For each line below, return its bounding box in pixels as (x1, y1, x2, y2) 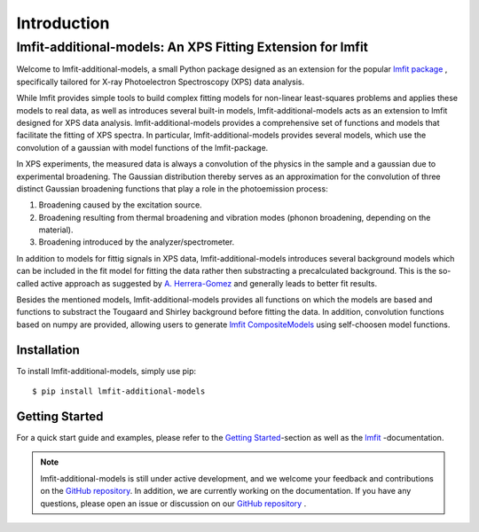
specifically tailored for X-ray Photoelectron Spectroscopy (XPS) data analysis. (16, 76, 305, 87)
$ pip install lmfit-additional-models (32, 387, 206, 396)
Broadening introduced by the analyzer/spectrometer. (38, 237, 235, 247)
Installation (16, 342, 80, 357)
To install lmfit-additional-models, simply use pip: (16, 365, 197, 376)
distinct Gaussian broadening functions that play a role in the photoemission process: (16, 183, 328, 194)
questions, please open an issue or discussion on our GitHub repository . (40, 497, 307, 509)
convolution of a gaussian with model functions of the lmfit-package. (16, 142, 269, 153)
